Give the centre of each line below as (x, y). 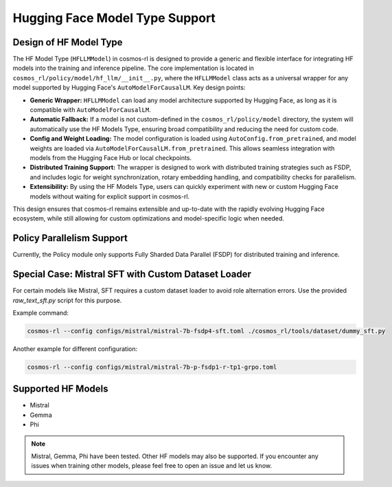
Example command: (41, 313)
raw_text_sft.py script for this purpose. (67, 300)
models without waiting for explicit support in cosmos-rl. (110, 196)
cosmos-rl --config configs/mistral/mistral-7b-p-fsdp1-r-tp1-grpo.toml (152, 367)
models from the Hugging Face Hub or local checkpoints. (111, 157)
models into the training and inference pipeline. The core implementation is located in (133, 68)
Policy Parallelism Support (70, 238)
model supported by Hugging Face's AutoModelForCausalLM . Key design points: (129, 88)
